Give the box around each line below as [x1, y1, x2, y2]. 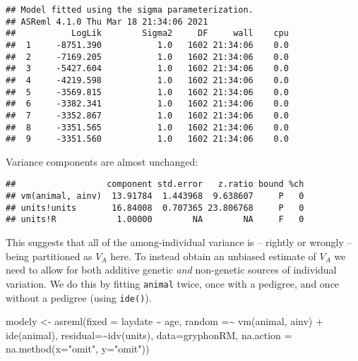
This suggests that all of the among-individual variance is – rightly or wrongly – [6, 235, 352, 250]
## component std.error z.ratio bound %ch [6, 179, 304, 190]
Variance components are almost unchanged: [6, 154, 198, 169]
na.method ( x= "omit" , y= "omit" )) [6, 341, 150, 356]
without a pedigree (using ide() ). [6, 290, 152, 305]
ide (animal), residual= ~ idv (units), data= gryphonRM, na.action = [6, 327, 292, 342]
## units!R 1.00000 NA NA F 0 [6, 214, 304, 225]
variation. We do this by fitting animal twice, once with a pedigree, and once [6, 276, 340, 290]
